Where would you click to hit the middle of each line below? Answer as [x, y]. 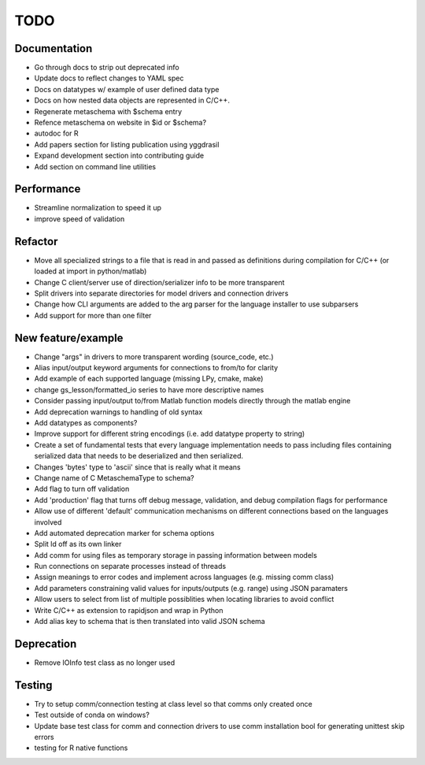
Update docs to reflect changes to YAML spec [109, 78]
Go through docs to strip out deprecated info [107, 68]
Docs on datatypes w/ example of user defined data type [127, 89]
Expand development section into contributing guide [119, 156]
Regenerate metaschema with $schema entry [108, 111]
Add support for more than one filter [93, 315]
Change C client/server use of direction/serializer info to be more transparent [159, 282]
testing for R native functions [81, 748]
